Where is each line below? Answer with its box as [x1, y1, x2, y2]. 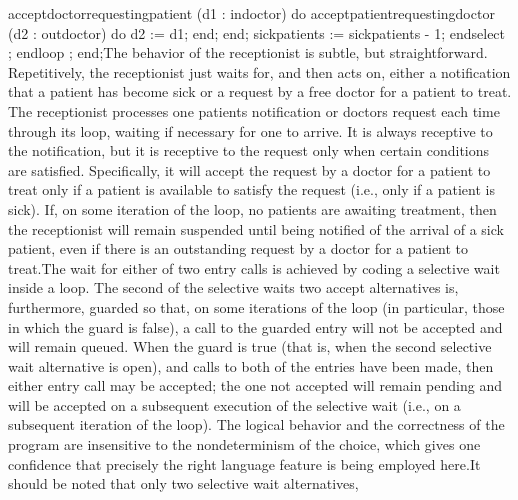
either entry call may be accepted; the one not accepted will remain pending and [8, 375, 502, 396]
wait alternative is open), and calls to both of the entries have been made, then [8, 355, 494, 376]
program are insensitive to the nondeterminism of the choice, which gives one [8, 434, 481, 455]
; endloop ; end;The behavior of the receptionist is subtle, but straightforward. [8, 42, 488, 63]
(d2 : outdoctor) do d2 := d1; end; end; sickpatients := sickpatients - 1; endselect [8, 22, 506, 43]
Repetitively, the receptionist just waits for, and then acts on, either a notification [8, 61, 511, 82]
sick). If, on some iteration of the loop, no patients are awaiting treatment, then [8, 198, 497, 219]
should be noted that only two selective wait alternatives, [8, 473, 359, 494]
